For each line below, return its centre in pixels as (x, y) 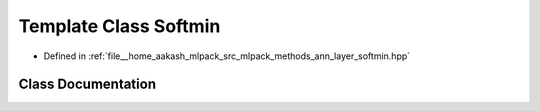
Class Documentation (87, 84)
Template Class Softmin (119, 26)
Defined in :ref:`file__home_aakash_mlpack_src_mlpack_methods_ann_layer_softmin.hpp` (227, 56)
